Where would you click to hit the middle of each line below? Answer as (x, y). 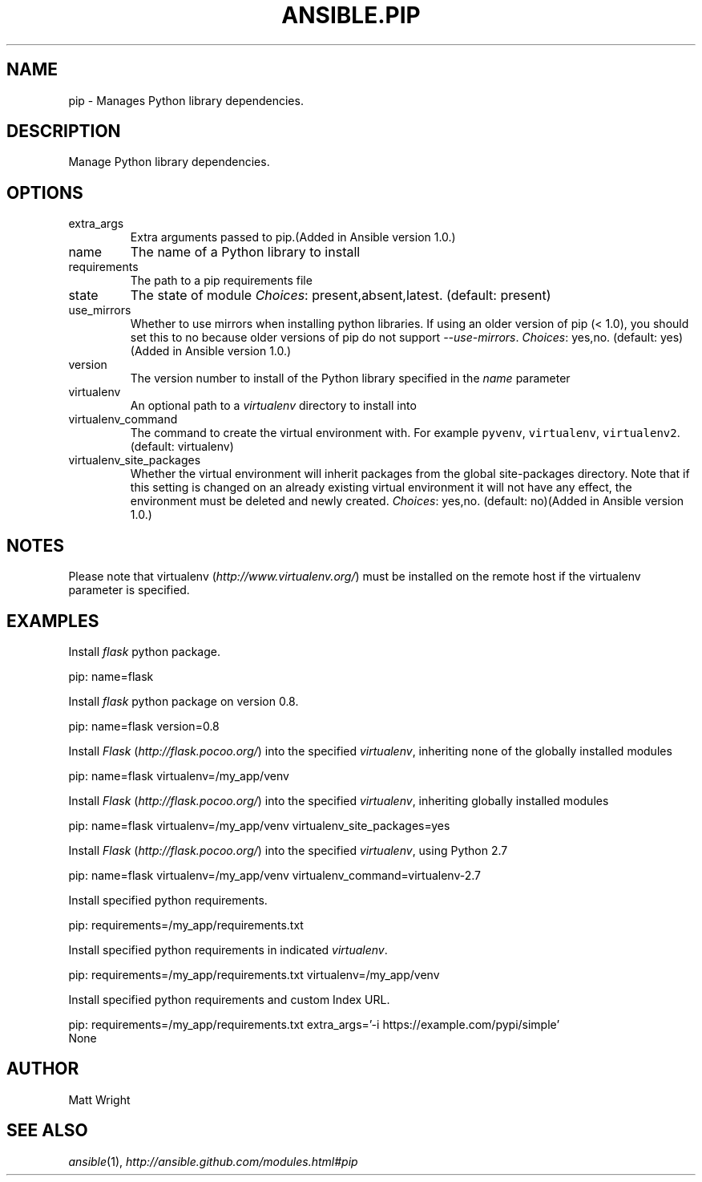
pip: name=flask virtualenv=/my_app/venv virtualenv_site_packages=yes (259, 825)
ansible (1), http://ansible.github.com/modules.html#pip (213, 1161)
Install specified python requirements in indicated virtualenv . (228, 949)
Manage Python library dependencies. (169, 162)
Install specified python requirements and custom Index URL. (229, 999)
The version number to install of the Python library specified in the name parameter (350, 378)
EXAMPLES (53, 621)
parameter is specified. (129, 590)
